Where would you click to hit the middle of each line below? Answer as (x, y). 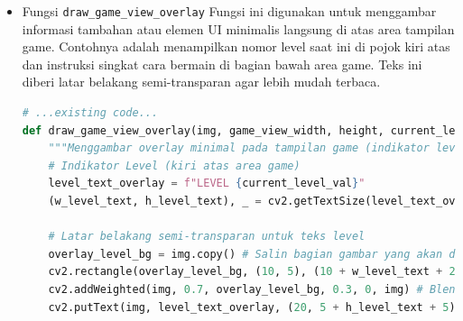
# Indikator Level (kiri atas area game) (174, 165)
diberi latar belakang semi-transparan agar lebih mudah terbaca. (201, 82)
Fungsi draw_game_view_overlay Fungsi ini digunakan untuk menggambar (229, 11)
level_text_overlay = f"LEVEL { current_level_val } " (207, 183)
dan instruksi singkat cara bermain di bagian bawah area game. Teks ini (222, 64)
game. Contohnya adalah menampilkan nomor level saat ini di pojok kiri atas (236, 46)
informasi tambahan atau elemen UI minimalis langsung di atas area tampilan (238, 28)
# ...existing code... (90, 113)
